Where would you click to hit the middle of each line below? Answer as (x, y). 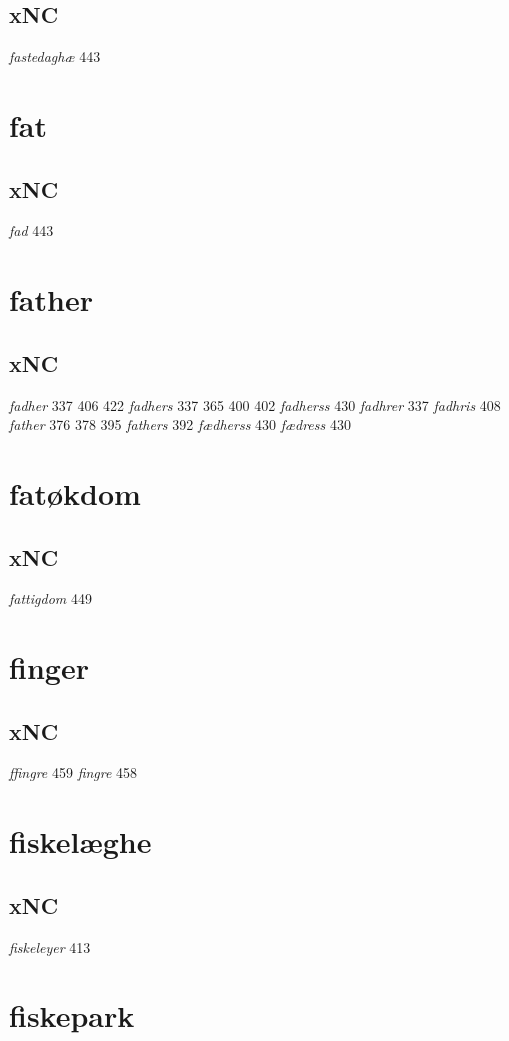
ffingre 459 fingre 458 (73, 772)
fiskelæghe (80, 841)
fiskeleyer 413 (50, 946)
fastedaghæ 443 (55, 56)
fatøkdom (75, 492)
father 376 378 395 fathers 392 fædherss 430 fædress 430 (180, 424)
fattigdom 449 (50, 598)
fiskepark (72, 1015)
